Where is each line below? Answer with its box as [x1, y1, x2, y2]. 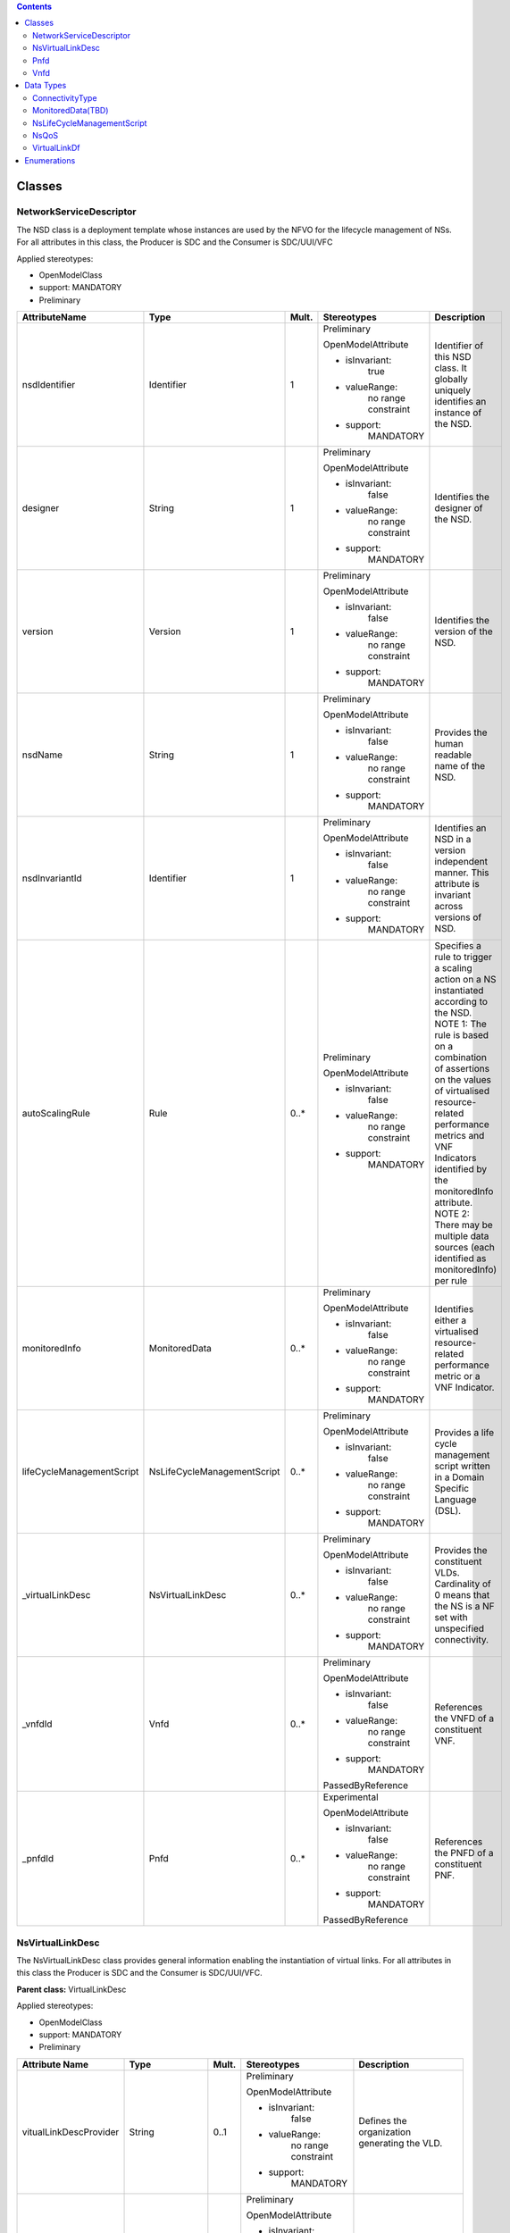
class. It [434, 362, 468, 374]
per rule [434, 1275, 468, 1287]
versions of [434, 911, 482, 924]
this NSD [434, 351, 472, 364]
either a [434, 1314, 467, 1326]
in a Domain [434, 1471, 485, 1484]
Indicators [434, 1152, 477, 1165]
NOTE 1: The [434, 1018, 487, 1031]
